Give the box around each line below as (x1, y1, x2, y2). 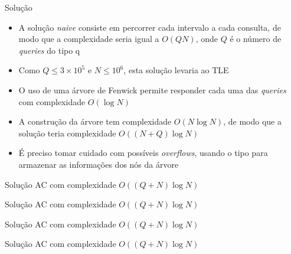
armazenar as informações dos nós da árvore (18, 158, 179, 170)
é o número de (230, 32, 282, 45)
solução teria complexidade (18, 126, 116, 139)
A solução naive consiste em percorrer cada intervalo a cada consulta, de (18, 21, 281, 33)
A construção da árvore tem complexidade (18, 115, 172, 128)
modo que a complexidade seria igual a (18, 32, 159, 45)
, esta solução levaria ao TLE (123, 64, 229, 76)
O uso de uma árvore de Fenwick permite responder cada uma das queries (18, 83, 286, 96)
